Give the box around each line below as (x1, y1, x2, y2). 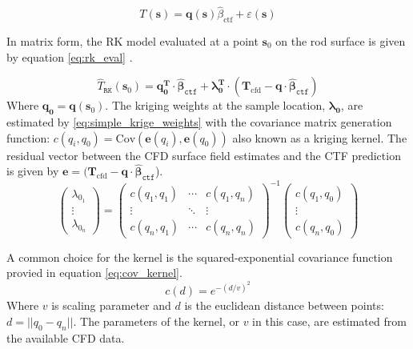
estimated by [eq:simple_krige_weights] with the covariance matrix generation (6, 114, 392, 130)
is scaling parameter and (51, 297, 171, 314)
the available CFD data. (6, 329, 125, 346)
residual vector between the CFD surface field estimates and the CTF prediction (6, 146, 401, 163)
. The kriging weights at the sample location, (105, 97, 326, 114)
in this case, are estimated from (252, 312, 407, 329)
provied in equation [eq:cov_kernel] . (6, 264, 182, 281)
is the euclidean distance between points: (184, 297, 384, 314)
